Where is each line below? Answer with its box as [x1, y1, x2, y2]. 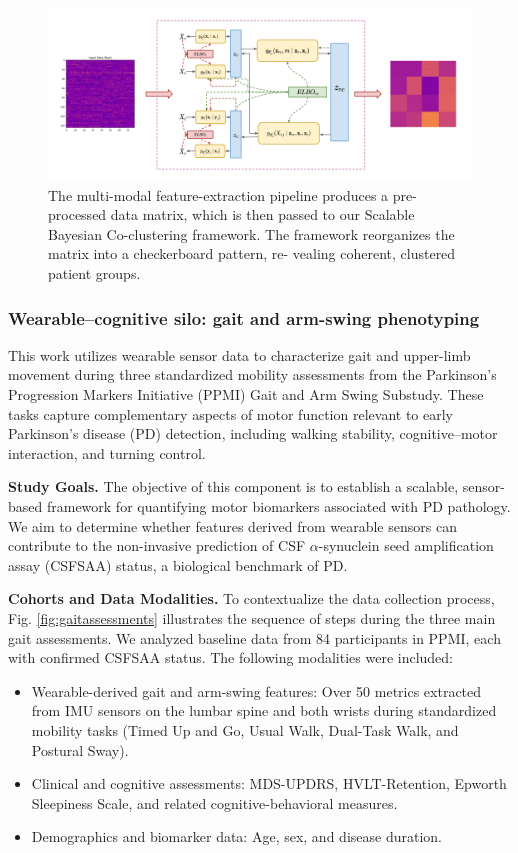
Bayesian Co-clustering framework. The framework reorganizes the [48, 223, 455, 244]
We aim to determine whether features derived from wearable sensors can [8, 515, 457, 536]
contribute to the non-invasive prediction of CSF [8, 535, 306, 556]
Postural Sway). [31, 739, 129, 760]
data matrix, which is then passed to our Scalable [110, 204, 415, 225]
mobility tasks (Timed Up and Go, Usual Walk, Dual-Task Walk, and [31, 719, 459, 740]
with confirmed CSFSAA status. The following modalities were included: [8, 647, 454, 668]
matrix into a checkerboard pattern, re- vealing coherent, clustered [48, 243, 456, 264]
